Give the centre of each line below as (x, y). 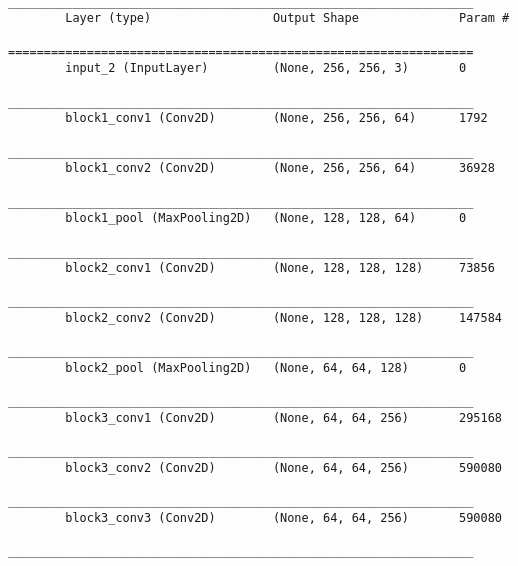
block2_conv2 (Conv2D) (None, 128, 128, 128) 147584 (283, 318)
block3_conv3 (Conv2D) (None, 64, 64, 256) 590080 (283, 518)
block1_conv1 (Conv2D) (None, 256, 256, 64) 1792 (276, 118)
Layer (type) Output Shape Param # (287, 18)
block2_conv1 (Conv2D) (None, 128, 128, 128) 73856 (280, 268)
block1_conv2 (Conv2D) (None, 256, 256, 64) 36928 (280, 168)
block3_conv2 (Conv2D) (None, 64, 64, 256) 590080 (283, 468)
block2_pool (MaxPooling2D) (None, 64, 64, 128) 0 (266, 368)
